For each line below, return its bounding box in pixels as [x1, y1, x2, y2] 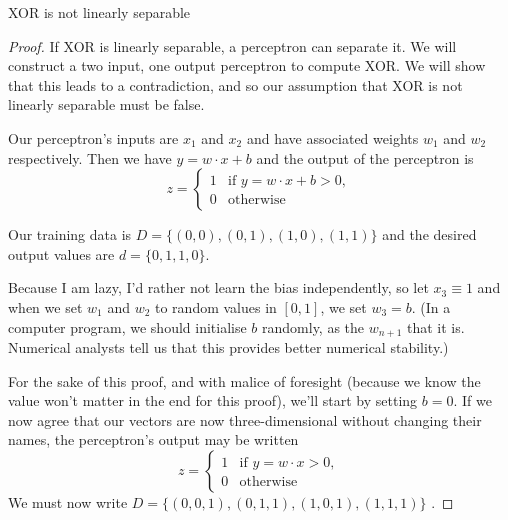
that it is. [407, 316, 465, 337]
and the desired [382, 224, 477, 245]
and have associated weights [246, 127, 419, 148]
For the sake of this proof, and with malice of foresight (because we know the [8, 370, 481, 391]
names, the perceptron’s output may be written [8, 429, 299, 450]
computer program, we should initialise [8, 316, 247, 337]
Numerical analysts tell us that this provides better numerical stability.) [8, 336, 449, 357]
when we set [8, 296, 83, 317]
